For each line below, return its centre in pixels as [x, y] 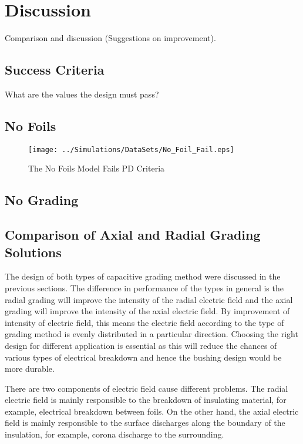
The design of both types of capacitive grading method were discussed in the [143, 276]
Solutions [33, 252]
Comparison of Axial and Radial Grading [133, 235]
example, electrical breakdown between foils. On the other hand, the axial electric [152, 411]
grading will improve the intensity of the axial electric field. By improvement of [147, 311]
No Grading [42, 200]
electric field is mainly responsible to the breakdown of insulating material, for [146, 400]
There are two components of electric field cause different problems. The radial [147, 388]
